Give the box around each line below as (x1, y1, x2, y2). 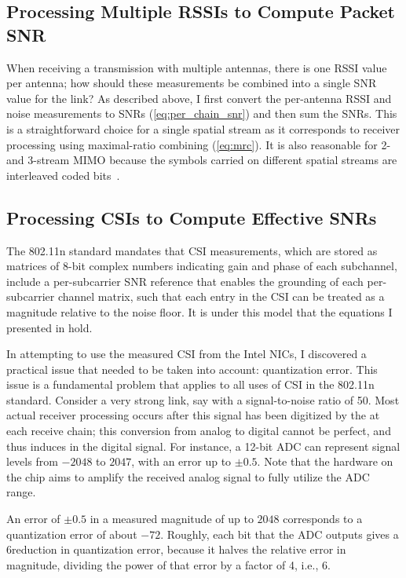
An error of (6, 510, 60, 527)
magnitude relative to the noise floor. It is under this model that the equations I (6, 303, 393, 320)
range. (6, 484, 36, 500)
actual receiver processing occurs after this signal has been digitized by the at (6, 407, 380, 423)
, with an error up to (131, 453, 232, 470)
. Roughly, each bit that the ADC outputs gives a (160, 525, 399, 542)
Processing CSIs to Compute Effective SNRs (6, 205, 377, 229)
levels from (6, 453, 58, 470)
